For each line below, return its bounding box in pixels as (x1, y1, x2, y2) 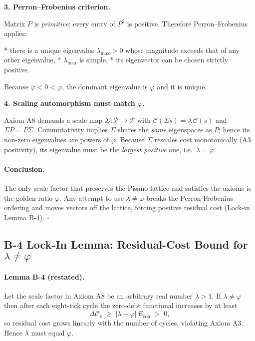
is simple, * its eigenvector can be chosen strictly (79, 54, 229, 65)
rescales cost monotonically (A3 (154, 134, 251, 144)
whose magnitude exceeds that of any (125, 44, 240, 55)
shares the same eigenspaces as (118, 124, 212, 135)
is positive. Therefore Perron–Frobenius (127, 18, 248, 28)
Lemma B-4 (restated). (4, 271, 85, 282)
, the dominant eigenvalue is (62, 81, 148, 91)
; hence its (219, 124, 250, 135)
